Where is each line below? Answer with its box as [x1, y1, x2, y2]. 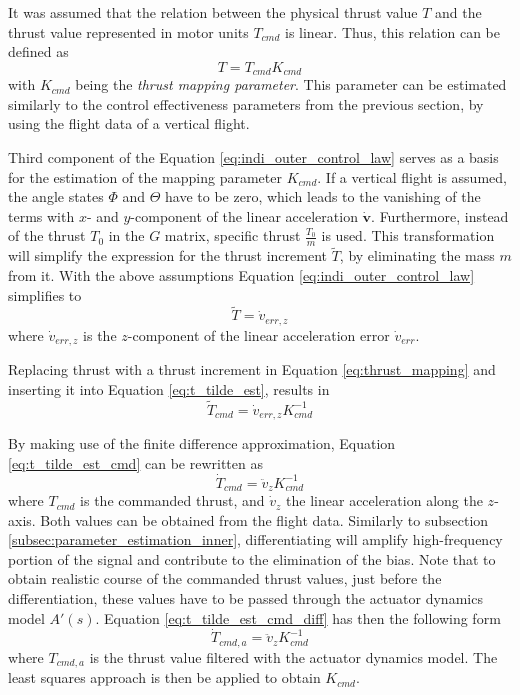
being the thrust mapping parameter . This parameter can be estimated [75, 74, 507, 95]
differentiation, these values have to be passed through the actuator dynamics [8, 588, 483, 609]
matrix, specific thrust [164, 225, 301, 246]
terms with [8, 205, 75, 226]
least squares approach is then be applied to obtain [8, 667, 321, 688]
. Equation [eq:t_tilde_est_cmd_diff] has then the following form [95, 607, 501, 628]
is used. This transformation [321, 225, 495, 246]
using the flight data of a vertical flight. [8, 113, 250, 134]
